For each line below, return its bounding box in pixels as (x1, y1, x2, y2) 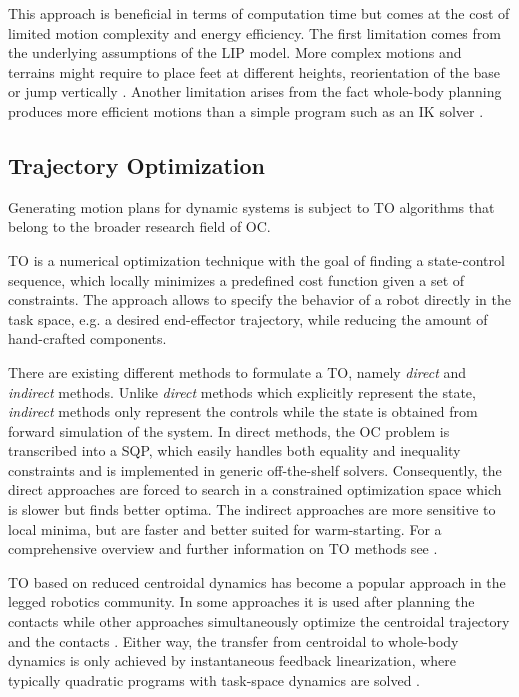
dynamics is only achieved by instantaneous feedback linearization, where (8, 650, 456, 671)
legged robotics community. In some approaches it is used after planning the (8, 591, 475, 612)
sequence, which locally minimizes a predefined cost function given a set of (8, 269, 465, 290)
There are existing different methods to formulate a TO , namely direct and (8, 361, 467, 382)
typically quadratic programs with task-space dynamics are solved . (8, 669, 420, 690)
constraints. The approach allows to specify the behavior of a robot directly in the (8, 289, 511, 310)
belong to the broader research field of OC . (8, 216, 271, 237)
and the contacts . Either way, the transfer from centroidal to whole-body (8, 630, 459, 651)
